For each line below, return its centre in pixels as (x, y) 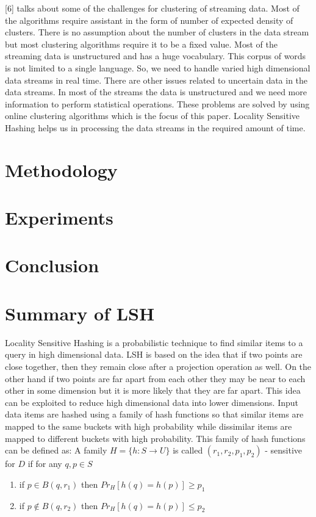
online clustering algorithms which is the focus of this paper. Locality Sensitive (153, 116)
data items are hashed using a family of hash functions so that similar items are (154, 414)
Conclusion (52, 265)
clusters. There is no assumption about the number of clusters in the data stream (157, 32)
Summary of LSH (80, 313)
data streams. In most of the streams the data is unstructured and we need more (156, 92)
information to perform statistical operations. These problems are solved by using (157, 103)
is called (188, 450)
